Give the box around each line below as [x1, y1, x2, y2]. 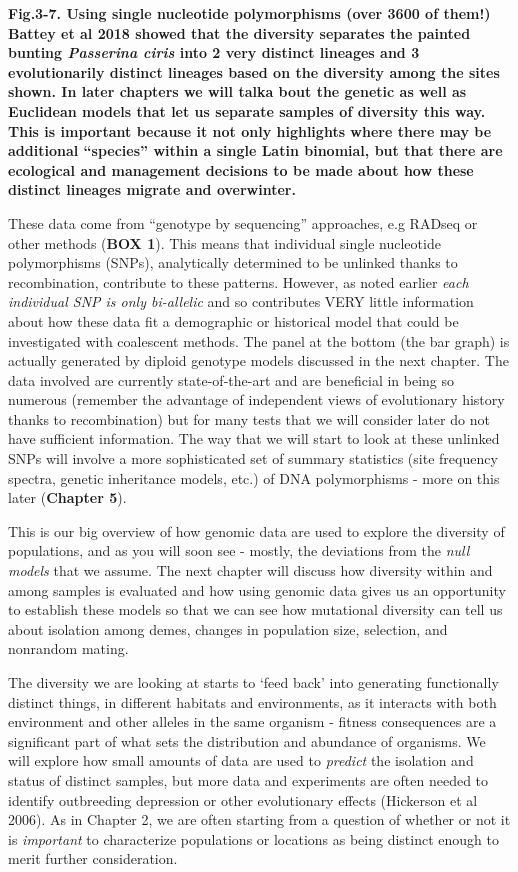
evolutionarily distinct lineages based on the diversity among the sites [8, 61, 500, 82]
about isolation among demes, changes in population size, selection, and [8, 618, 448, 639]
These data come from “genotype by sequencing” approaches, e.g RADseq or [8, 212, 478, 233]
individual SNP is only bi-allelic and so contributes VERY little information [8, 291, 474, 312]
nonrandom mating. [8, 638, 129, 659]
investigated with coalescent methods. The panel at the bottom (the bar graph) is [8, 330, 510, 351]
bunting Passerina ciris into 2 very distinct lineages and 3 [8, 42, 420, 63]
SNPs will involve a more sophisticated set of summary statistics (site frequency [8, 448, 498, 469]
